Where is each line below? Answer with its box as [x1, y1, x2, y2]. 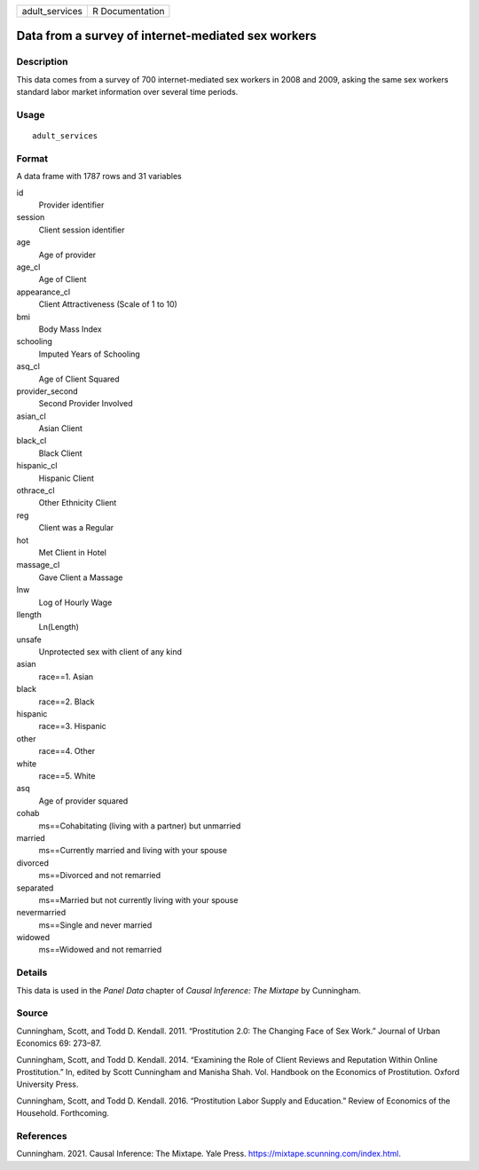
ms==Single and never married [38, 919, 153, 931]
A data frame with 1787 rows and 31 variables [16, 171, 182, 182]
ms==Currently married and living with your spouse [38, 845, 228, 856]
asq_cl [16, 361, 40, 372]
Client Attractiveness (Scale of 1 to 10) [38, 299, 177, 310]
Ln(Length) [38, 622, 80, 632]
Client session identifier [38, 224, 125, 235]
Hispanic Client [38, 473, 95, 483]
